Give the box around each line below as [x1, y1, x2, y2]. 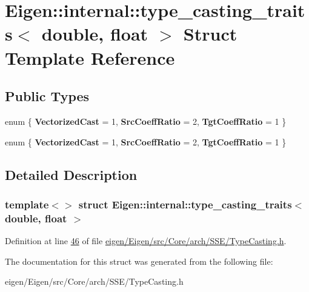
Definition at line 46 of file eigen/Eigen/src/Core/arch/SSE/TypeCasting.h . [5, 234, 287, 247]
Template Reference [5, 45, 175, 70]
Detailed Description [5, 165, 138, 184]
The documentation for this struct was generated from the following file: [5, 254, 273, 267]
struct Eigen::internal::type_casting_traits [78, 196, 292, 211]
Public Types [5, 87, 90, 105]
